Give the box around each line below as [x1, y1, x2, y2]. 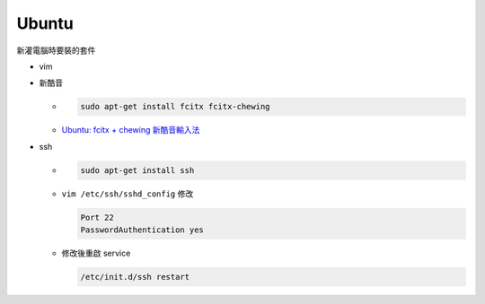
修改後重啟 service [61, 248, 131, 259]
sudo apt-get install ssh [80, 165, 195, 175]
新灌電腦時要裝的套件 [16, 45, 96, 56]
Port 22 [80, 212, 114, 222]
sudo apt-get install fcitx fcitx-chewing [80, 101, 270, 112]
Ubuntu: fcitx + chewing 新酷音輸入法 [61, 125, 200, 135]
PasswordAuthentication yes [80, 225, 204, 235]
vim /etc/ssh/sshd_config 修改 [61, 188, 194, 199]
